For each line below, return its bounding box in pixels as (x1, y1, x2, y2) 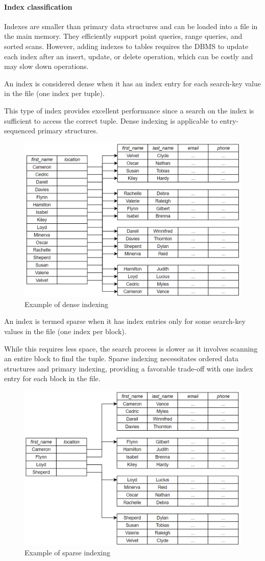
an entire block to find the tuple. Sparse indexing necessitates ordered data (4, 353, 238, 364)
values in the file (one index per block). (4, 325, 127, 336)
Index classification (4, 1, 73, 12)
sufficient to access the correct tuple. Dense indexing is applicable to (4, 115, 218, 126)
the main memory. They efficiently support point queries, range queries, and (4, 31, 243, 41)
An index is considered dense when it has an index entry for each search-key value (4, 78, 261, 88)
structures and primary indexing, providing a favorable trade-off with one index (4, 363, 253, 373)
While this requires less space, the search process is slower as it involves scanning (4, 343, 258, 354)
